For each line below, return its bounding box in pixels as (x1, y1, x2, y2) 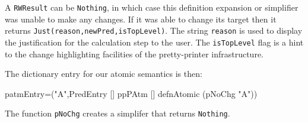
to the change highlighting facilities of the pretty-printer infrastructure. (5, 47, 264, 60)
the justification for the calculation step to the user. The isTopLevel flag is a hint (5, 35, 304, 48)
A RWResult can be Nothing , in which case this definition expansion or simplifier (5, 1, 299, 13)
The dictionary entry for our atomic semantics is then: (5, 67, 202, 80)
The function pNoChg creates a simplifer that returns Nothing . (5, 107, 230, 119)
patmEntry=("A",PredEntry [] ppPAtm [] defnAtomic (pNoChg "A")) (5, 87, 258, 99)
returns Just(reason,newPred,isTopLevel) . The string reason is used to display (5, 24, 303, 37)
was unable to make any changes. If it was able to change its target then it (5, 12, 277, 25)
